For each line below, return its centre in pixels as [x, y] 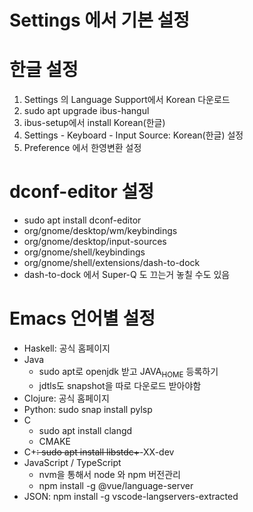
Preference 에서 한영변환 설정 [82, 148]
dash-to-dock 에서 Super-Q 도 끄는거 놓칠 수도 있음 [127, 275]
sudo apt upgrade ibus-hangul [86, 111]
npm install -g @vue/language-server [116, 485]
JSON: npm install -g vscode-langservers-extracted [131, 496]
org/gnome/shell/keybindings [84, 252]
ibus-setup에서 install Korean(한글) [94, 123]
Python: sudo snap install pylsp [88, 409]
